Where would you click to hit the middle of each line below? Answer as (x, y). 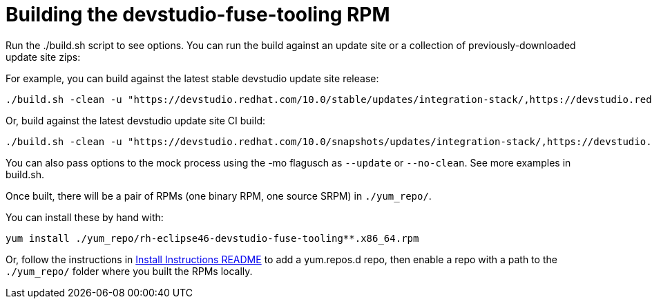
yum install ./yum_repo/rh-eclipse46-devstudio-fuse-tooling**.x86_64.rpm (212, 238)
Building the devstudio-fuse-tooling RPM (198, 15)
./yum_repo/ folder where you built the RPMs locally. (129, 271)
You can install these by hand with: (85, 217)
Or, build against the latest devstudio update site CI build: (135, 120)
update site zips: (43, 57)
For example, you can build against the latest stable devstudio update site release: (192, 78)
